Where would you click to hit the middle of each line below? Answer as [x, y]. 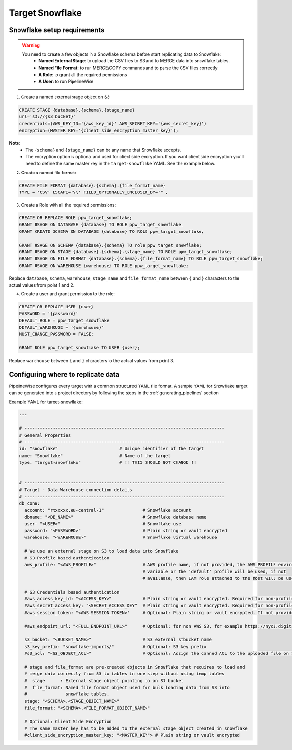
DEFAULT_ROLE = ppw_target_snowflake [64, 321]
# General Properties [45, 435]
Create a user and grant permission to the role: [68, 294]
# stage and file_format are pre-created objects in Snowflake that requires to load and [135, 667]
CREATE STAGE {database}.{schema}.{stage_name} [77, 110]
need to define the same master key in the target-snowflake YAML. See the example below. [120, 164]
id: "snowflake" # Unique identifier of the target [112, 449]
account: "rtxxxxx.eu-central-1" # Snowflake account [108, 510]
